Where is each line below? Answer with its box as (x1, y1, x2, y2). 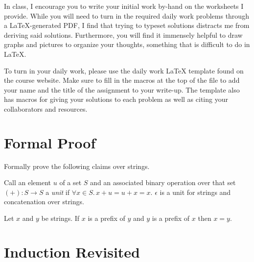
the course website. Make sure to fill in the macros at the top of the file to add (4, 75, 240, 85)
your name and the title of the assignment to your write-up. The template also (4, 84, 240, 95)
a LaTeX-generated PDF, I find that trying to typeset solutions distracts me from (4, 20, 250, 30)
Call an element (4, 177, 51, 188)
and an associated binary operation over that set (90, 177, 236, 188)
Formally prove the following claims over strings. (4, 161, 150, 171)
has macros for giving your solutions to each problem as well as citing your (4, 94, 228, 104)
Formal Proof (4, 132, 96, 152)
